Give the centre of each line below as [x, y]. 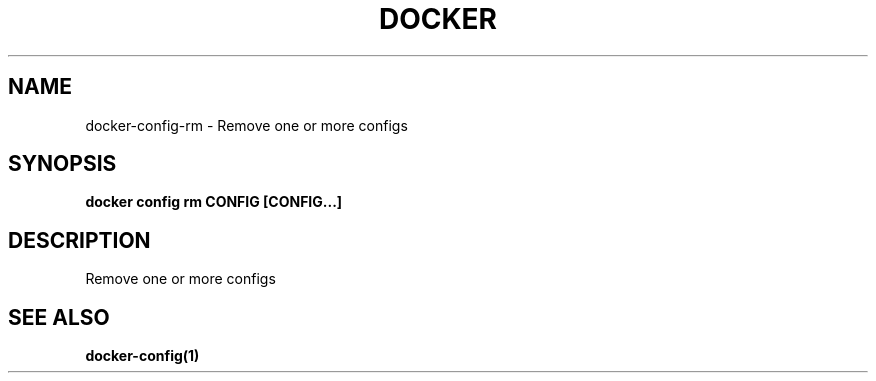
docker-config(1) [142, 356]
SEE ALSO [59, 317]
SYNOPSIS [62, 164]
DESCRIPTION [79, 240]
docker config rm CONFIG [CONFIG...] [214, 202]
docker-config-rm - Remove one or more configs [246, 125]
